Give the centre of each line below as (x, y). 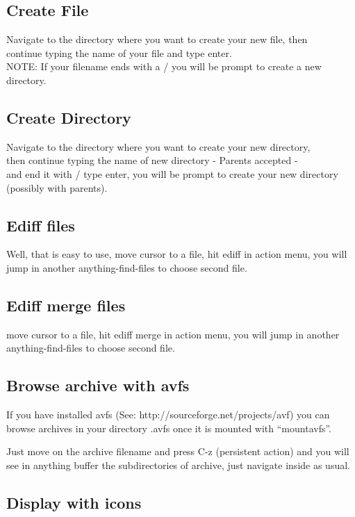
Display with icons (74, 502)
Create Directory (69, 117)
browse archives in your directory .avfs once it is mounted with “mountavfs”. (169, 428)
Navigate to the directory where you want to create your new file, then (157, 39)
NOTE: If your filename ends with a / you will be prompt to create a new (164, 66)
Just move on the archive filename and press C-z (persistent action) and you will (178, 451)
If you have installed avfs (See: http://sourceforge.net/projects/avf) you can (168, 415)
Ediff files (41, 225)
